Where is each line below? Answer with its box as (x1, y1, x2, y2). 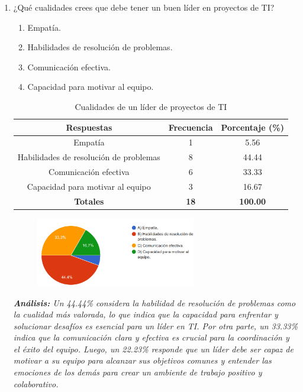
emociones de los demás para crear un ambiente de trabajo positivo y (13, 366, 262, 378)
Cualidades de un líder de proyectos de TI (75, 100, 227, 112)
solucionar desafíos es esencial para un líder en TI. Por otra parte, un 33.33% (13, 319, 298, 332)
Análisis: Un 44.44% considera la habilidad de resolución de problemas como (13, 296, 296, 309)
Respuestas (66, 121, 112, 133)
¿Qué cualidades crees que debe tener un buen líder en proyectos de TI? (13, 1, 275, 13)
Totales (74, 195, 104, 207)
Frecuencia (168, 121, 213, 133)
